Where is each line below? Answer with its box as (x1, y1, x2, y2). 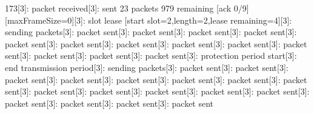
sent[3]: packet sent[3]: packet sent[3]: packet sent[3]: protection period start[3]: (5, 49, 297, 62)
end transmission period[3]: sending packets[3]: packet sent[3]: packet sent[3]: (5, 61, 289, 73)
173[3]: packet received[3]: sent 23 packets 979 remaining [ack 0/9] (5, 2, 249, 14)
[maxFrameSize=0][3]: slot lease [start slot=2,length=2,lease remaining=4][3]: (5, 13, 292, 26)
